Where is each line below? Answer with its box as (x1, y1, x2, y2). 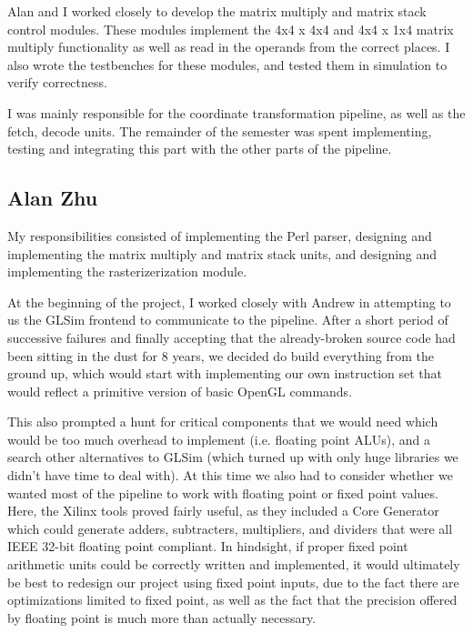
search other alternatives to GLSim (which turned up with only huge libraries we (7, 447, 458, 467)
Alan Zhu (7, 184, 98, 212)
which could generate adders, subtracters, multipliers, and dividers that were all (7, 518, 453, 538)
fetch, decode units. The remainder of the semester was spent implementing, (7, 121, 432, 140)
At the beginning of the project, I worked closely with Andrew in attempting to (7, 292, 451, 311)
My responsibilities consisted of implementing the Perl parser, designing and (7, 226, 432, 245)
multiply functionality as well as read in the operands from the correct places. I (7, 37, 450, 56)
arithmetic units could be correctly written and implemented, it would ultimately (7, 555, 460, 574)
